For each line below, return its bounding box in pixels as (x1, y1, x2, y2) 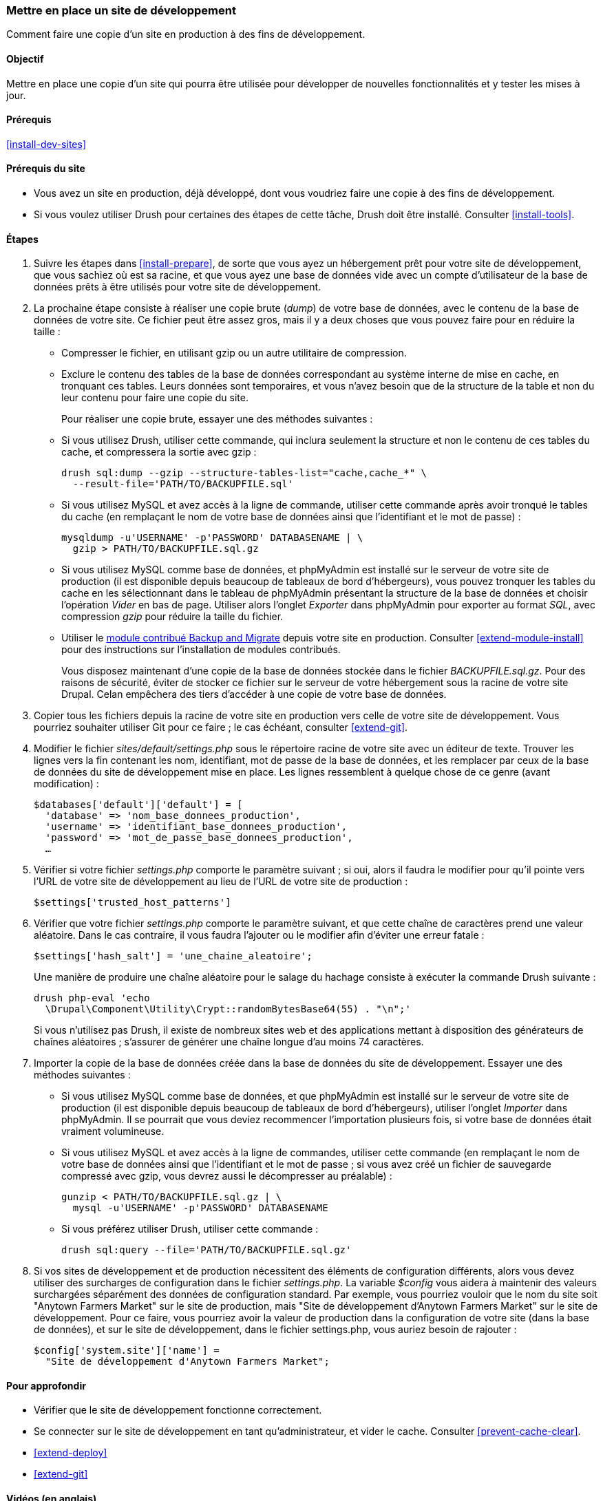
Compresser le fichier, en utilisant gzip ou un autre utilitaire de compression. (61, 347, 407, 359)
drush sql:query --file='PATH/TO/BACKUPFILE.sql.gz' (61, 1244, 352, 1256)
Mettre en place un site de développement (6, 3, 236, 17)
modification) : (34, 778, 99, 790)
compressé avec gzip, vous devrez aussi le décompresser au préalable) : (61, 1170, 392, 1182)
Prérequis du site (6, 162, 85, 175)
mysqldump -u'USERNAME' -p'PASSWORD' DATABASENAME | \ (61, 532, 363, 544)
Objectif (6, 52, 44, 65)
